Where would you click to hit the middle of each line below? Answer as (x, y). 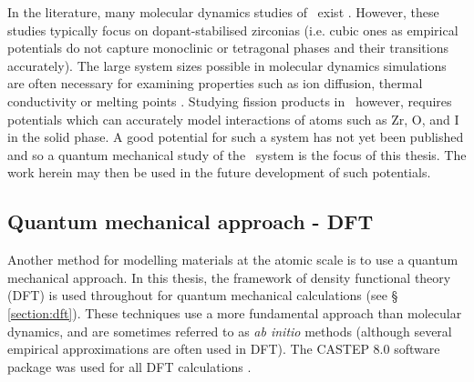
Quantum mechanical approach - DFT (191, 221)
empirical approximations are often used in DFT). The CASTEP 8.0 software (224, 349)
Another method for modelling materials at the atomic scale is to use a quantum (233, 260)
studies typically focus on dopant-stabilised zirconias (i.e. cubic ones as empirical (233, 30)
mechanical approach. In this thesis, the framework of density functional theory (229, 277)
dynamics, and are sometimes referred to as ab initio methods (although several (230, 331)
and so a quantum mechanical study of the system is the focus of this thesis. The (237, 154)
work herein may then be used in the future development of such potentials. (219, 172)
